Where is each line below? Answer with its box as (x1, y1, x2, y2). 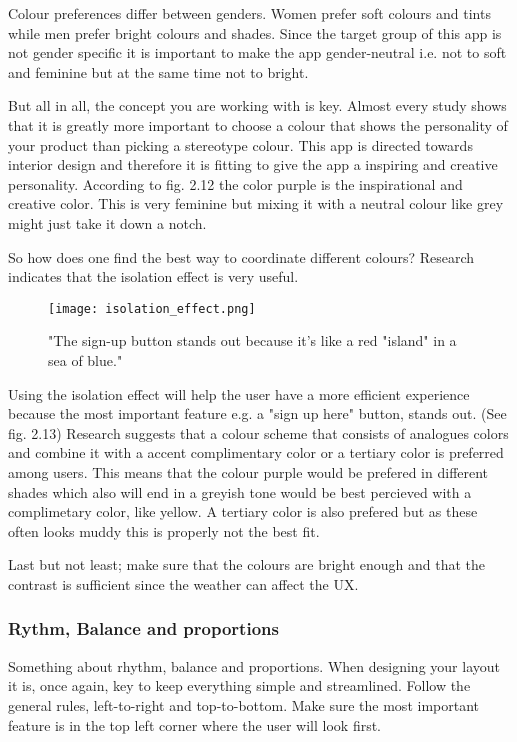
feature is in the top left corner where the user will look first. (8, 714, 382, 735)
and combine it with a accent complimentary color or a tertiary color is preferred (8, 442, 504, 463)
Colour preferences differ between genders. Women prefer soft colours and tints (8, 3, 491, 23)
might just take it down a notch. (8, 212, 207, 233)
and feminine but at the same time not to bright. (8, 61, 309, 82)
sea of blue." (48, 349, 123, 370)
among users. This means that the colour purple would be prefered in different (8, 461, 489, 482)
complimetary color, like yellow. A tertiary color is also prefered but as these (8, 501, 478, 522)
